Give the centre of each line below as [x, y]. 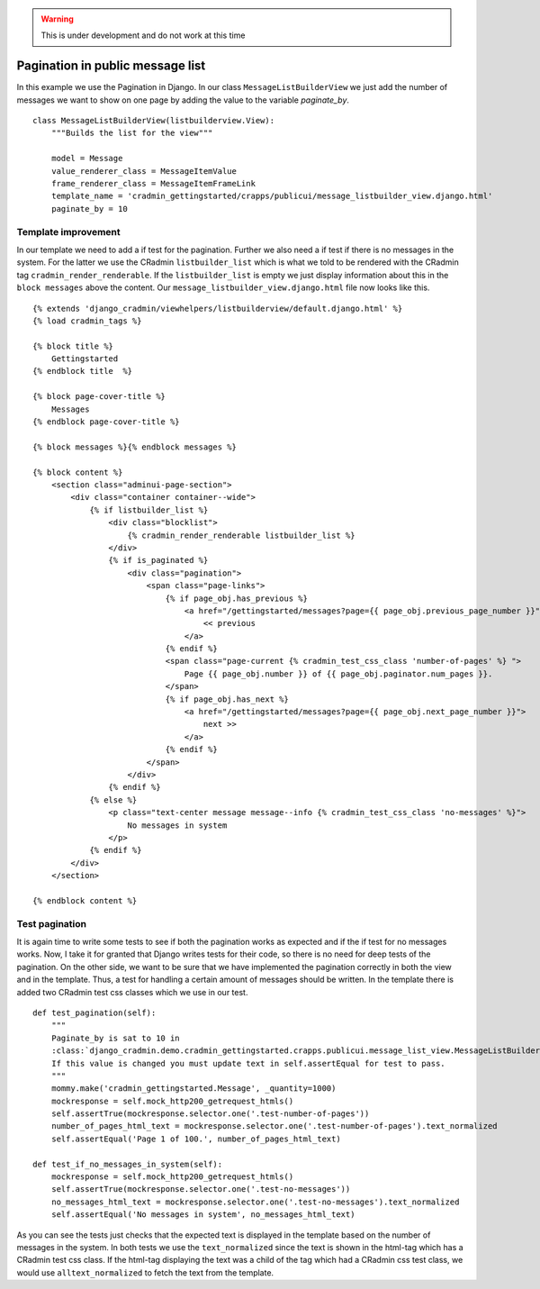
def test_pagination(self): [94, 1012]
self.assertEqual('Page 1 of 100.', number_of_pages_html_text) [196, 1139]
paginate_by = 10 [89, 209]
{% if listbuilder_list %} [149, 510]
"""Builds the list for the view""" [132, 133]
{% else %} [113, 800]
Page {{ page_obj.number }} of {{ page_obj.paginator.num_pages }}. [338, 674]
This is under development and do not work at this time [143, 35]
